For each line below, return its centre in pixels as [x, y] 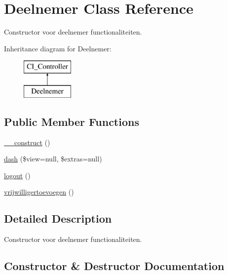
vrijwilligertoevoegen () [39, 192]
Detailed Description [58, 218]
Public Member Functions [72, 121]
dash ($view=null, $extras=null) [53, 159]
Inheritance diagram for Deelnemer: [58, 48]
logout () [17, 175]
